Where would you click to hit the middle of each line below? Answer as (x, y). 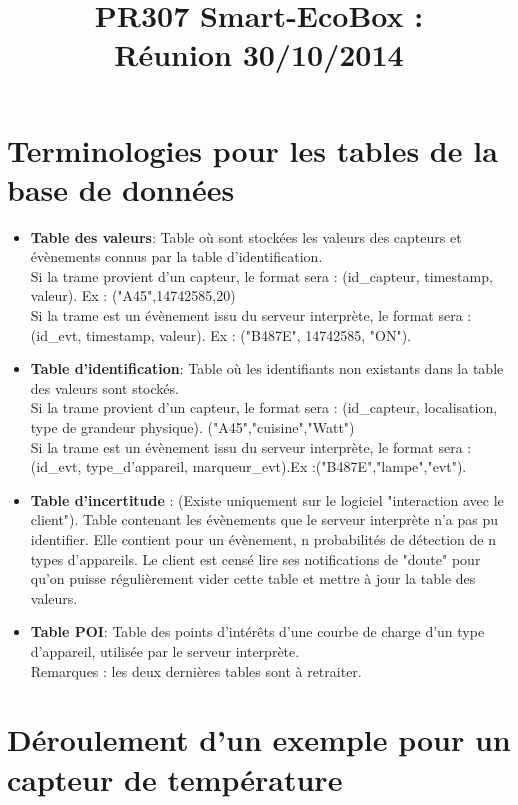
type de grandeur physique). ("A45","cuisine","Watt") (192, 427)
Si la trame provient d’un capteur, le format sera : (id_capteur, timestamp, (261, 275)
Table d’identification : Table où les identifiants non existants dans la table (267, 368)
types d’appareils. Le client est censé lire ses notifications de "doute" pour (255, 558)
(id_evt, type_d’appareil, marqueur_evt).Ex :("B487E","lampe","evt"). (248, 466)
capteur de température (175, 778)
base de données (121, 188)
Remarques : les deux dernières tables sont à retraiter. (196, 670)
